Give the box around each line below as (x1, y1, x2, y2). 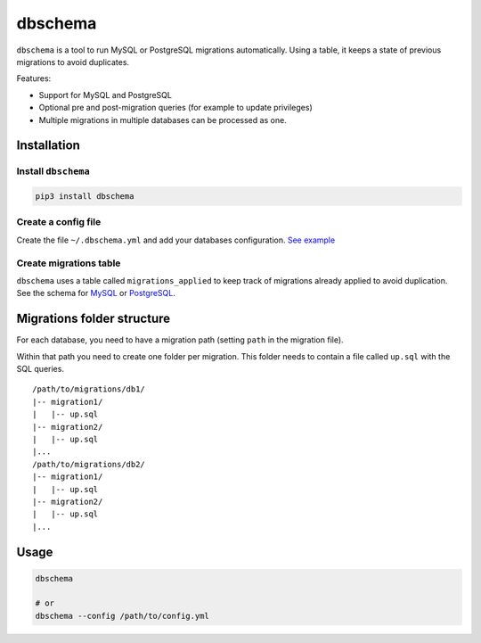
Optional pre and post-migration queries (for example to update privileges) (38, 103, 313, 113)
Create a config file (16, 216, 102, 228)
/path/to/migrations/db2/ (32, 459, 146, 469)
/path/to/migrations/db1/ (32, 384, 146, 394)
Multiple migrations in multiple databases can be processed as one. (38, 114, 287, 125)
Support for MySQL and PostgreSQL (38, 89, 173, 100)
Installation (16, 138, 80, 153)
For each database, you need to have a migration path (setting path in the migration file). (16, 334, 344, 345)
